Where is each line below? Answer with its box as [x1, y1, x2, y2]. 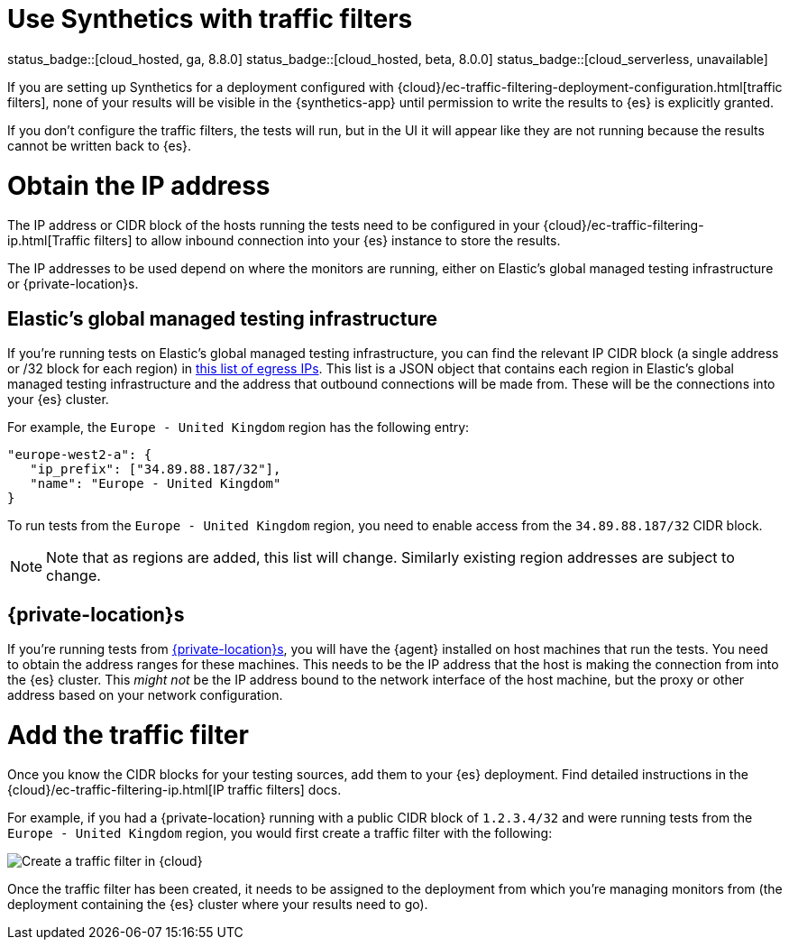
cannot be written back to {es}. [7, 137, 192, 153]
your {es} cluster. [7, 391, 109, 408]
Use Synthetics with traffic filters [7, 4, 413, 34]
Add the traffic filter [7, 719, 249, 750]
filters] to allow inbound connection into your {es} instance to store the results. [94, 233, 561, 249]
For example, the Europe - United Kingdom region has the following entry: [7, 419, 470, 436]
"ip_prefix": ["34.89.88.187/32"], [30, 462, 281, 477]
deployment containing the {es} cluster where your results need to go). [7, 896, 428, 913]
